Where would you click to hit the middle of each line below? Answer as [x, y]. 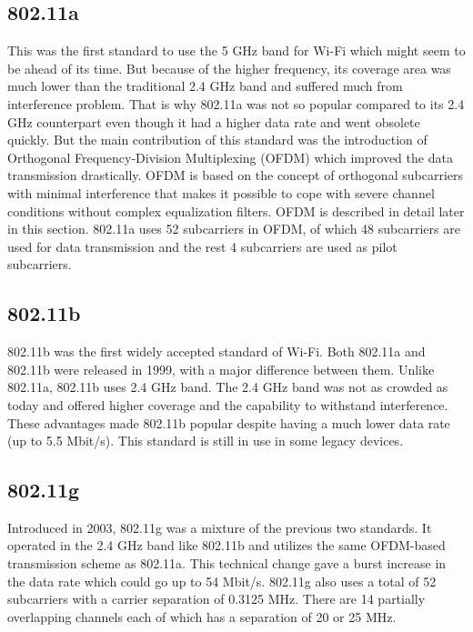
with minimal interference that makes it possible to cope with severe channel [221, 192]
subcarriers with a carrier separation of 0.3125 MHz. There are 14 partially [216, 599]
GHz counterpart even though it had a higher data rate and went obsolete [214, 121]
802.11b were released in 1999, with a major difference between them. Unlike [221, 369]
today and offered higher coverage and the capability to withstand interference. [228, 404]
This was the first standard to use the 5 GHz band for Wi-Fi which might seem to [236, 50]
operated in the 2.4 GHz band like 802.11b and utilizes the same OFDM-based [226, 545]
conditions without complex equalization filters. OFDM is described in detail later [236, 211]
